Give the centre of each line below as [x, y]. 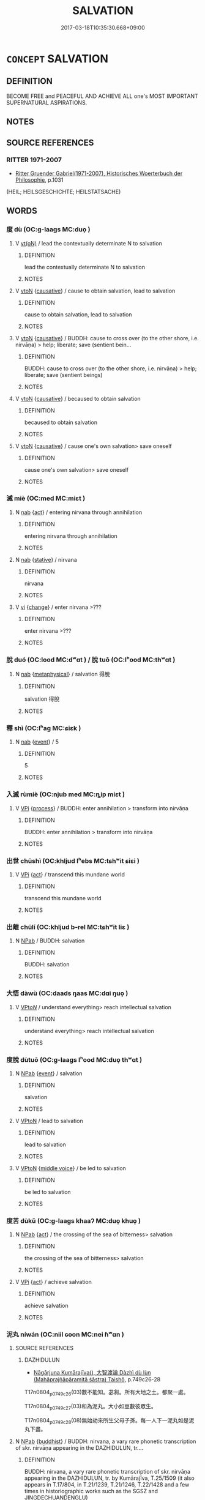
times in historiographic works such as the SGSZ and [91, 1491]
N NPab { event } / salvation [49, 1073]
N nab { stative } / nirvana [46, 559]
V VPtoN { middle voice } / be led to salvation [71, 1168]
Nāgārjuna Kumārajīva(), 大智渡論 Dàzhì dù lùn [92, 1373]
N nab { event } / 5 [37, 742]
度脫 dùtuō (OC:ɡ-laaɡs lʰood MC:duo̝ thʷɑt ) [74, 1059]
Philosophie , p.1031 [39, 180]
